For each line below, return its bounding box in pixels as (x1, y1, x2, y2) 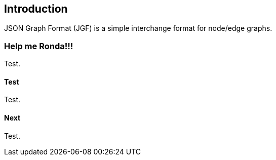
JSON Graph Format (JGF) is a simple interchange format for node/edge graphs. (4, 24, 272, 33)
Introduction (4, 3, 68, 15)
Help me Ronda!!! (4, 41, 73, 51)
